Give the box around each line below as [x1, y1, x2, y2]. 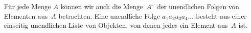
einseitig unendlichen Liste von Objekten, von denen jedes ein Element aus [4, 20, 228, 30]
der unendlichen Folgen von [157, 1, 239, 11]
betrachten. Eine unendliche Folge [58, 11, 160, 21]
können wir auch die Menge [60, 1, 143, 11]
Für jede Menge [4, 1, 51, 11]
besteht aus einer [196, 11, 247, 21]
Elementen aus [4, 11, 48, 21]
